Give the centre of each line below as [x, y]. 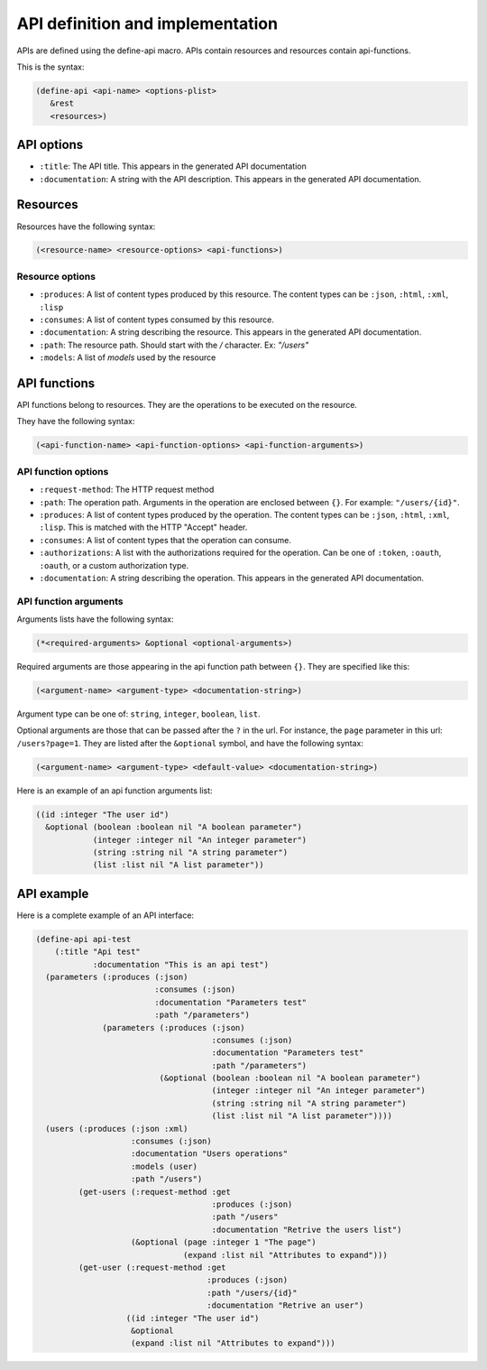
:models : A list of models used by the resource [128, 357]
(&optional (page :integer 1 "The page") [224, 1242]
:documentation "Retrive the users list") [307, 1229]
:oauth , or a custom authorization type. [114, 565]
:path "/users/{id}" [252, 1292]
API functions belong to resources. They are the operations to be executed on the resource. [187, 405]
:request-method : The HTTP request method [127, 490]
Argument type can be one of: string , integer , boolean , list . [138, 714]
